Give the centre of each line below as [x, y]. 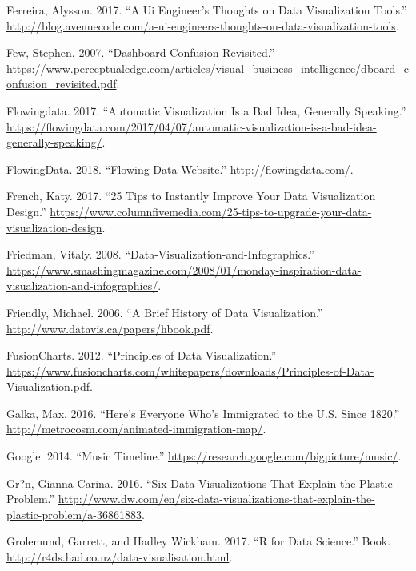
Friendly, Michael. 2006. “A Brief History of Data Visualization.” [165, 312]
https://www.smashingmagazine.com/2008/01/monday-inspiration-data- [184, 269]
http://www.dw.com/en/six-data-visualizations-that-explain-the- [216, 499]
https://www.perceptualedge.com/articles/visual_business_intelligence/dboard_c [208, 68]
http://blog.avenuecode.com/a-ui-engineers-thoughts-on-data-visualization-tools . [203, 25]
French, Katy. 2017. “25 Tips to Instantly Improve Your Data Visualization [191, 196]
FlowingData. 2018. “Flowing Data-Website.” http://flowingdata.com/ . [180, 169]
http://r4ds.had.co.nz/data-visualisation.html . [120, 557]
